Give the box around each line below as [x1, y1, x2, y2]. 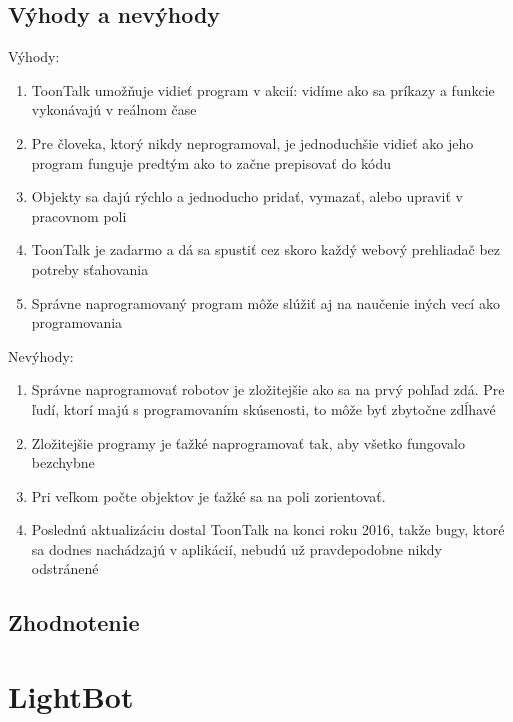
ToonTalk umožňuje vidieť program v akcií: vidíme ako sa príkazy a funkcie [31, 79, 495, 100]
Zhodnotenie [8, 607, 140, 638]
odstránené [31, 558, 99, 579]
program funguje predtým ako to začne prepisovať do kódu [31, 152, 391, 173]
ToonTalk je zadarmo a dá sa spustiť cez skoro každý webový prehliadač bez [31, 239, 501, 260]
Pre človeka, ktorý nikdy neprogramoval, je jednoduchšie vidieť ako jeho [31, 132, 474, 153]
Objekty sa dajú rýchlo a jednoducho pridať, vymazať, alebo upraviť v [31, 186, 463, 207]
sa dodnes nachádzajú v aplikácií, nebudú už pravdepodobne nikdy [31, 538, 442, 559]
